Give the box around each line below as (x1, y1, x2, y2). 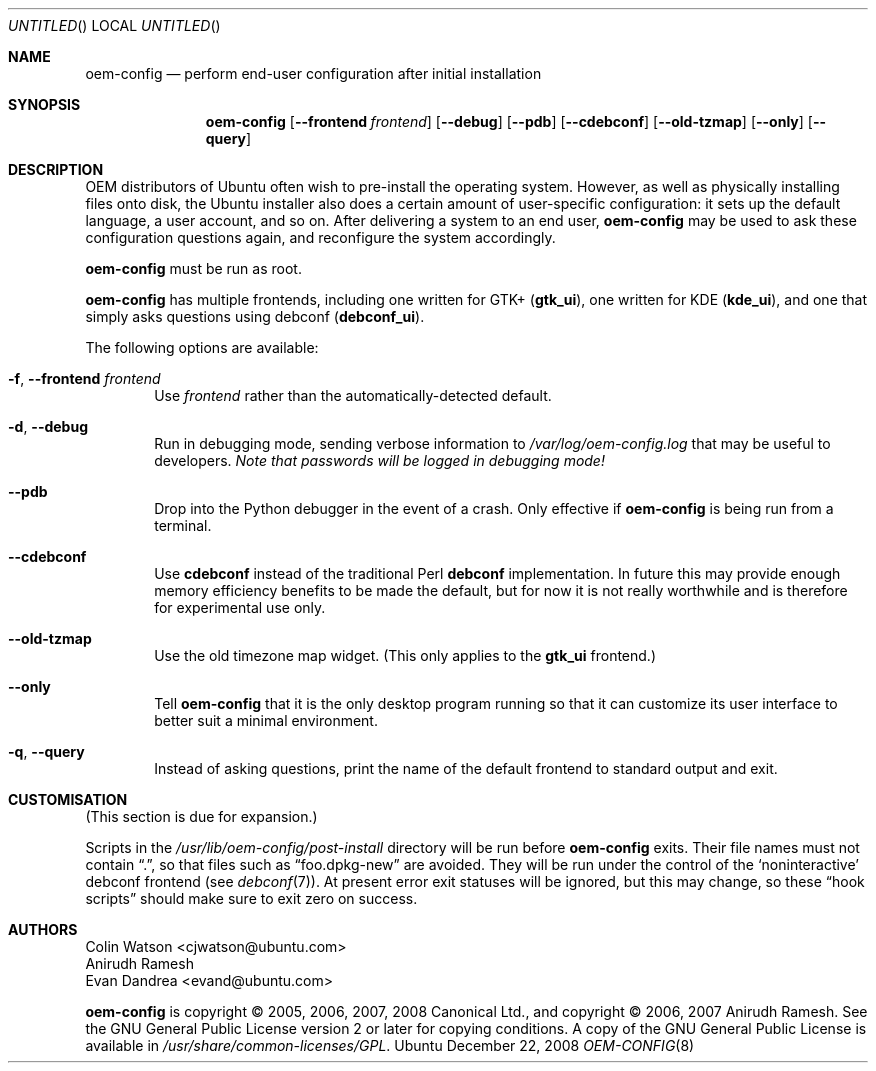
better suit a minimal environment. (154, 712, 378, 729)
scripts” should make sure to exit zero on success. (85, 890, 418, 907)
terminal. (154, 517, 212, 534)
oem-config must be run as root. (85, 260, 302, 277)
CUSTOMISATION (8, 791, 128, 808)
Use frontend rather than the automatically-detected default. (154, 387, 552, 404)
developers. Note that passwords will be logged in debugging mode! (154, 452, 605, 469)
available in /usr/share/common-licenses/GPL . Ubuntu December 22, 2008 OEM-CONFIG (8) (85, 1037, 695, 1054)
